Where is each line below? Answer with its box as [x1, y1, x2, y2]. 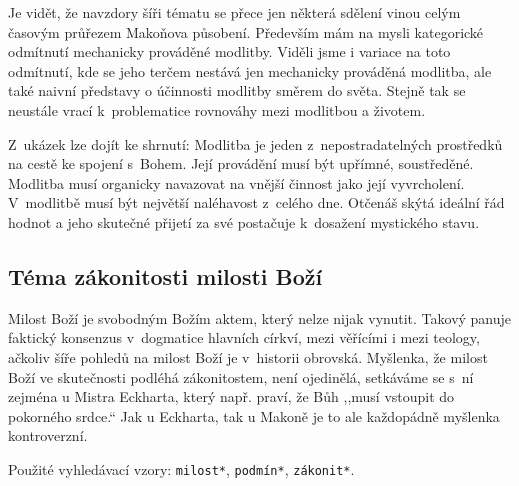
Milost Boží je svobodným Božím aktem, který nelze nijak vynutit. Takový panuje [8, 307, 512, 328]
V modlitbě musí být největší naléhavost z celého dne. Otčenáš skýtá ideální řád [8, 192, 505, 213]
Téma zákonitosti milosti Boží [8, 260, 323, 291]
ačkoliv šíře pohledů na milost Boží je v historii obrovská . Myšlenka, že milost [8, 346, 488, 367]
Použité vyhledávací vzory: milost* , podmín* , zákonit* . [8, 458, 355, 479]
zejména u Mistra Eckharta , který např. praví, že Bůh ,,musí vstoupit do [8, 386, 455, 407]
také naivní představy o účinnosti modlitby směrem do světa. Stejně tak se [8, 80, 466, 101]
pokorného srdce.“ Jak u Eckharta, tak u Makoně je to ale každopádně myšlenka [8, 405, 500, 426]
